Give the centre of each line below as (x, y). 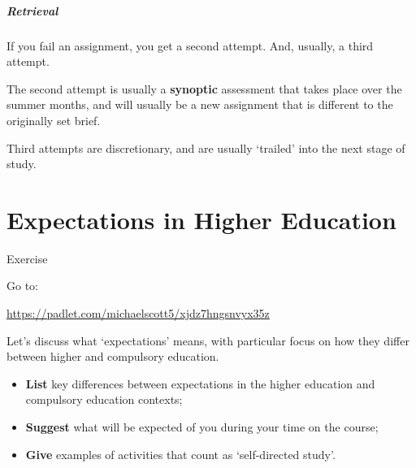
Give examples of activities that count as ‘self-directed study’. (180, 454)
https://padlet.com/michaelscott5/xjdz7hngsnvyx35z (138, 313)
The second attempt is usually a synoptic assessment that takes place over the (204, 88)
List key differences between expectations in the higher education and (200, 383)
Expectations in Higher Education (201, 219)
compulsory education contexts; (104, 399)
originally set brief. (54, 120)
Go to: (22, 286)
